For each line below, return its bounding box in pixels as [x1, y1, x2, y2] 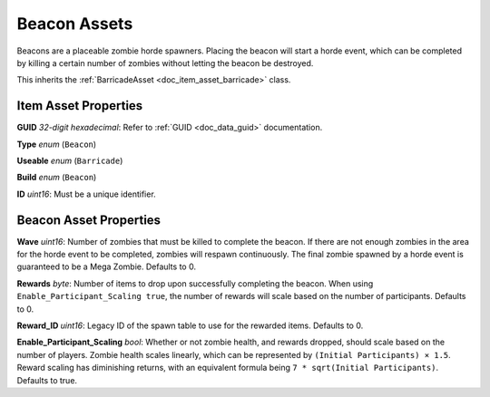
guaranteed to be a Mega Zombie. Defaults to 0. [16, 261, 197, 272]
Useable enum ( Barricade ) [16, 155, 123, 167]
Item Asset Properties [16, 98, 143, 113]
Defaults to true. [16, 374, 77, 385]
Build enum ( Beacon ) [16, 172, 97, 183]
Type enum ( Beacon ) [16, 139, 97, 150]
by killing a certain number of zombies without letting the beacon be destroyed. [16, 57, 314, 68]
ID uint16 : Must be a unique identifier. [16, 189, 156, 199]
